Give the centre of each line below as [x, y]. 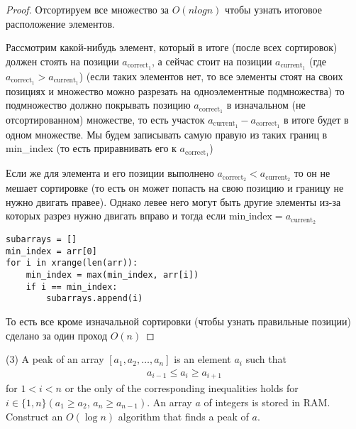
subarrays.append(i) [95, 299]
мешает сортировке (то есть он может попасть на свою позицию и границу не [175, 188]
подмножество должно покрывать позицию [98, 105]
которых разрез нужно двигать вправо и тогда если [116, 216]
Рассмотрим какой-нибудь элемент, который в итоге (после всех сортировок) [172, 47]
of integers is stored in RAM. [267, 402]
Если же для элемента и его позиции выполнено [110, 173]
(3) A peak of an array [55, 359]
